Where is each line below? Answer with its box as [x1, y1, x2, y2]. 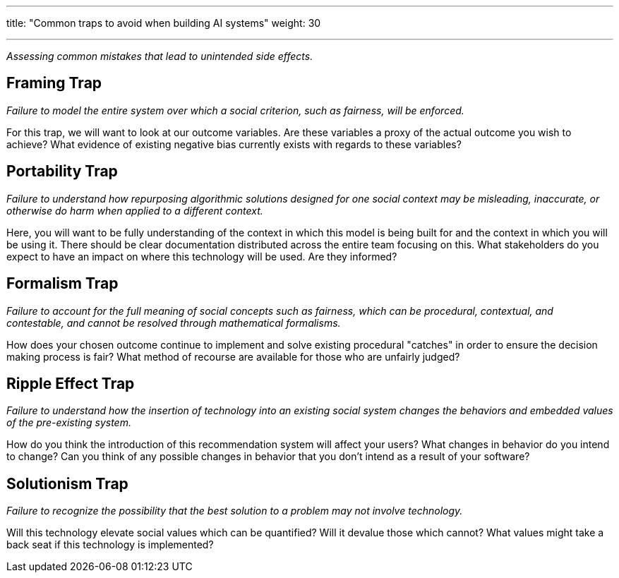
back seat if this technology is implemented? [6, 538, 214, 551]
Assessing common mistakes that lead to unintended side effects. [6, 50, 313, 62]
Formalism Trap [6, 275, 119, 293]
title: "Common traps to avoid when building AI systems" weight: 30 [6, 17, 321, 29]
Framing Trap [6, 74, 102, 92]
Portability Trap [6, 162, 118, 181]
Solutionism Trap [6, 474, 128, 493]
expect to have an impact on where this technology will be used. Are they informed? [6, 250, 397, 263]
